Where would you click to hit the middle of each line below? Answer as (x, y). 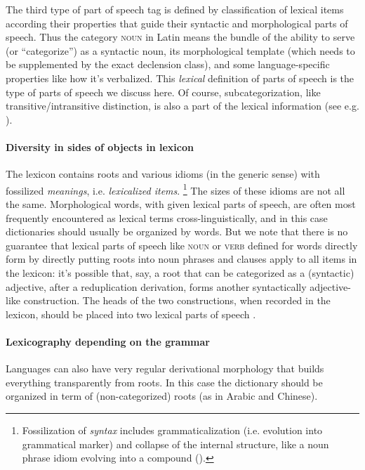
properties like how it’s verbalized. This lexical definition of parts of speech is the (180, 78)
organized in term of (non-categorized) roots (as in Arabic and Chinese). (162, 396)
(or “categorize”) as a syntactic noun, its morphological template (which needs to (180, 50)
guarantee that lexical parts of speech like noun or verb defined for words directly (182, 245)
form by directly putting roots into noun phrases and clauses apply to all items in (181, 259)
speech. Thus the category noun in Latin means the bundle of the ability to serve (180, 37)
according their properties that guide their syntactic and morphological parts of (177, 23)
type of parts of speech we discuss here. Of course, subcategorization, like (163, 92)
